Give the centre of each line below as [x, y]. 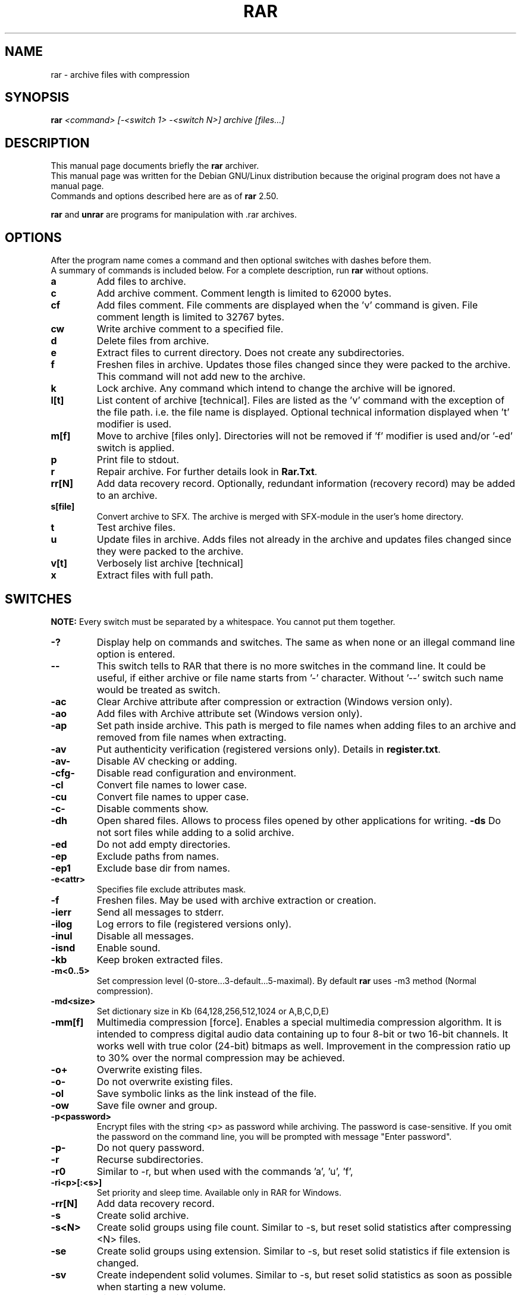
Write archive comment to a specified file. [190, 329]
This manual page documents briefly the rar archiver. [155, 166]
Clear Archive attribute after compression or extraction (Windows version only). [274, 701]
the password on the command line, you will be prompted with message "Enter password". [274, 1136]
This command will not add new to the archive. [201, 377]
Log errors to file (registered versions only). [194, 924]
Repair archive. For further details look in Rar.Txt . [207, 472]
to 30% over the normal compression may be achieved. [221, 1057]
